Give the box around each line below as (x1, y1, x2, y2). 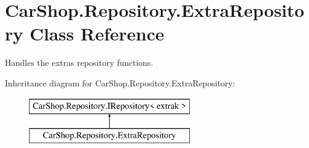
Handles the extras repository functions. (5, 56, 154, 69)
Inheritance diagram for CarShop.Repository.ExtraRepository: (5, 76, 235, 89)
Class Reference (29, 21, 164, 46)
